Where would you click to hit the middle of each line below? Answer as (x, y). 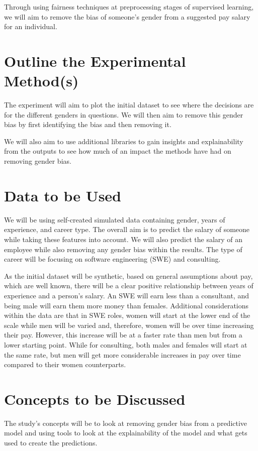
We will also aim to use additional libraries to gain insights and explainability (124, 141)
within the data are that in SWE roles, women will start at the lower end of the (127, 315)
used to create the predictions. (51, 442)
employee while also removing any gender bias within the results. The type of (123, 249)
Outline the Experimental (95, 61)
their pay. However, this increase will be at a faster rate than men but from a (123, 335)
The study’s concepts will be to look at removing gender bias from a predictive (126, 423)
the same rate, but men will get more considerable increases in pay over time (122, 354)
